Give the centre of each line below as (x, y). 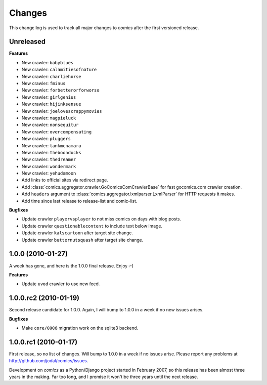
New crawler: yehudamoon (49, 173)
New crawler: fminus (44, 84)
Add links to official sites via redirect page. (65, 180)
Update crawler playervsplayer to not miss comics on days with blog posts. (101, 219)
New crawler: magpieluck (49, 118)
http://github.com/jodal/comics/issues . (49, 361)
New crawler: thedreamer (49, 159)
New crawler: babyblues (47, 62)
